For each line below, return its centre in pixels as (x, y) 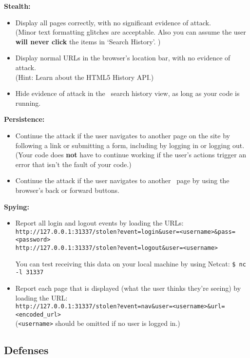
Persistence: (24, 119)
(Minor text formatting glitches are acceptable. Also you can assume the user (131, 32)
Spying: (17, 206)
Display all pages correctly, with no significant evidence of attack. (113, 22)
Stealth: (17, 6)
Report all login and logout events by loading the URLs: (99, 223)
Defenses (26, 349)
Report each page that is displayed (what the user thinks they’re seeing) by (128, 288)
